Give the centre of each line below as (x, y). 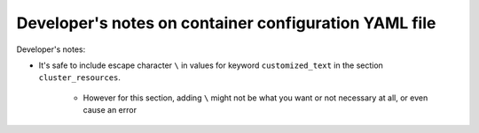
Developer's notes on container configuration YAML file (226, 23)
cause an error (110, 110)
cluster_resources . (80, 78)
